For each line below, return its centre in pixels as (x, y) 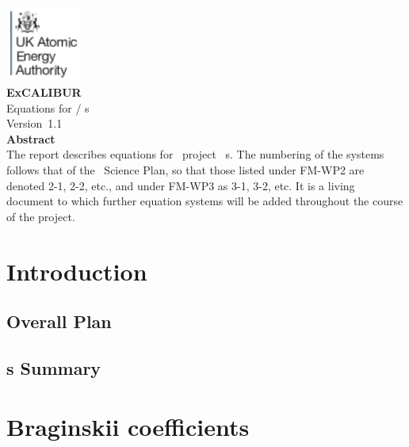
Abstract (31, 138)
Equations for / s (48, 107)
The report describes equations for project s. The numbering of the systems (195, 154)
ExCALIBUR (44, 92)
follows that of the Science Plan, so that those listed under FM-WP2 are (185, 170)
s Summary (54, 367)
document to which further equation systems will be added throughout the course (205, 201)
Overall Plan (59, 321)
